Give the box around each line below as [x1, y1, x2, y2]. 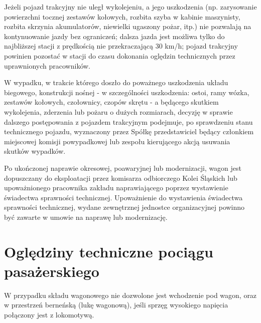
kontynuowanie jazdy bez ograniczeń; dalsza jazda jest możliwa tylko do [4, 31, 225, 41]
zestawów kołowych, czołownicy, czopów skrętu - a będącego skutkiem [4, 97, 219, 107]
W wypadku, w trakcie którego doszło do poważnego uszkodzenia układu [4, 77, 228, 88]
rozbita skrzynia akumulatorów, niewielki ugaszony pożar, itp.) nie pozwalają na [4, 21, 251, 32]
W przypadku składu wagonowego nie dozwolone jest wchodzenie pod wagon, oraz [4, 289, 257, 300]
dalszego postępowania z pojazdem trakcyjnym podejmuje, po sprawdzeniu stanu [4, 116, 253, 127]
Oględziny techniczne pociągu [4, 241, 213, 261]
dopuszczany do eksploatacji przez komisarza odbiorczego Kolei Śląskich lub [4, 172, 237, 183]
